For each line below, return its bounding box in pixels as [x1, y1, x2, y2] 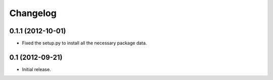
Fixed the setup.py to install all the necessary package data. [22, 40, 147, 46]
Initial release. [22, 66, 51, 72]
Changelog [9, 8, 57, 19]
